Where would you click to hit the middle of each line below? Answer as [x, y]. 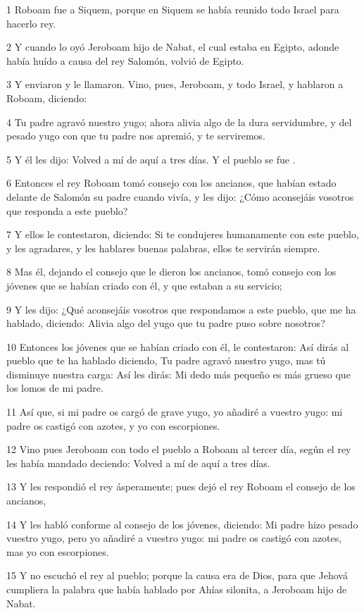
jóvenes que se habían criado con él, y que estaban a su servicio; [144, 285]
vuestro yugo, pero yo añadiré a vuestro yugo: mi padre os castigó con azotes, [174, 538]
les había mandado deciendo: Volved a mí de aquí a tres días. [138, 463]
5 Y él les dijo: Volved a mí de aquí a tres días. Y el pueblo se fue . [151, 159]
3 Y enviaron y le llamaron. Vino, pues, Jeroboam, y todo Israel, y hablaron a [175, 84]
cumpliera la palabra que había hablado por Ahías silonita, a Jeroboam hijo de [177, 589]
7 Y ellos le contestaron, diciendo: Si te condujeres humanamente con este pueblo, [183, 234]
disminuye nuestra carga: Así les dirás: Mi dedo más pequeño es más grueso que [178, 374]
